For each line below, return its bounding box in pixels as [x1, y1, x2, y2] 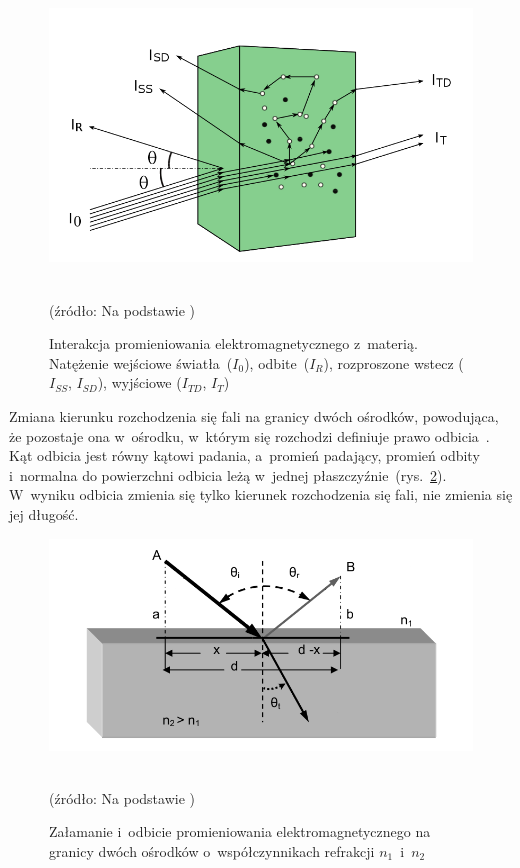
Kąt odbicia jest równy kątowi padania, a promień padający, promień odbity [9, 445, 480, 466]
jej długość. [9, 503, 79, 524]
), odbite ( [244, 352, 310, 373]
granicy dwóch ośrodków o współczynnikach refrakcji [49, 840, 375, 861]
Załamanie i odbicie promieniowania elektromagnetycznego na [49, 821, 431, 842]
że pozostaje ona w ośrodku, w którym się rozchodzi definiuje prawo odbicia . [9, 425, 490, 446]
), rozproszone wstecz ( [323, 352, 464, 373]
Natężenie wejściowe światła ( [49, 352, 233, 373]
